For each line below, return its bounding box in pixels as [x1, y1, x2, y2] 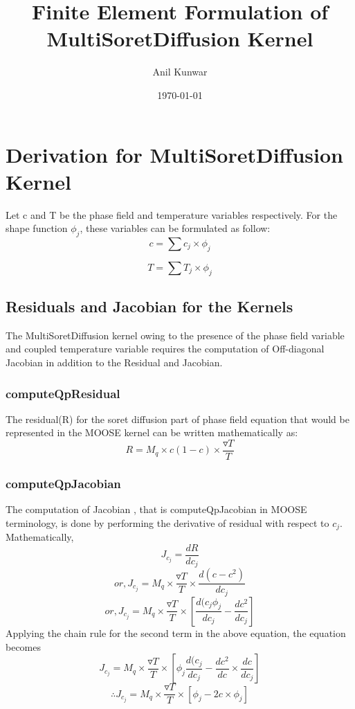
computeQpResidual [6, 384, 120, 402]
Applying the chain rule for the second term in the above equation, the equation [6, 625, 346, 640]
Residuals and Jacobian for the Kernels [6, 296, 293, 316]
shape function [6, 221, 68, 235]
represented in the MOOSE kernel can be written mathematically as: [6, 425, 298, 440]
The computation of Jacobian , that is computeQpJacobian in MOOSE [6, 502, 307, 517]
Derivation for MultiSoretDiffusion [6, 140, 343, 168]
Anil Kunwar [152, 64, 208, 79]
